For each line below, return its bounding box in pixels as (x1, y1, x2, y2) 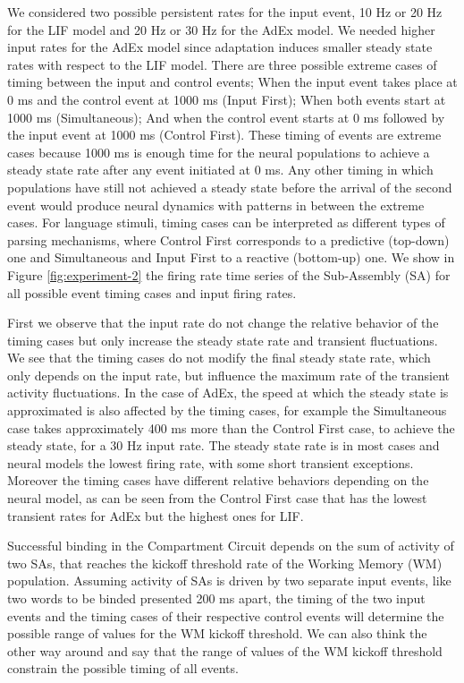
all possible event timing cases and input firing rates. (7, 283, 297, 302)
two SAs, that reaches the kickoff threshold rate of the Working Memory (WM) (7, 553, 443, 572)
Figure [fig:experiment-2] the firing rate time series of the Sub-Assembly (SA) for (7, 265, 451, 284)
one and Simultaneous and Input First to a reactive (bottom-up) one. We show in (7, 248, 455, 267)
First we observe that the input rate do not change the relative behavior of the (7, 313, 439, 332)
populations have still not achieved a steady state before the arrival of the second (7, 177, 452, 196)
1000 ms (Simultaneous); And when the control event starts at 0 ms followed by (7, 107, 445, 126)
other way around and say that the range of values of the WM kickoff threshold (7, 641, 443, 660)
